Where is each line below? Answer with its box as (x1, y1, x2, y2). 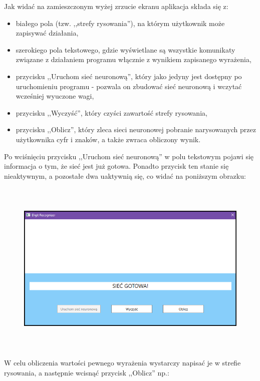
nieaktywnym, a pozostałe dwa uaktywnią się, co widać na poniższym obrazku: (4, 170, 246, 181)
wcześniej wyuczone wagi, (16, 91, 94, 101)
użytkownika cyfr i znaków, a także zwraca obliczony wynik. (16, 134, 201, 144)
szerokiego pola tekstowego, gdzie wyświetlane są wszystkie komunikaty (16, 44, 235, 55)
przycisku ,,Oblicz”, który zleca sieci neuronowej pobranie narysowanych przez (16, 124, 256, 135)
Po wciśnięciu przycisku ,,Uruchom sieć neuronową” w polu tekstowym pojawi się (4, 151, 254, 161)
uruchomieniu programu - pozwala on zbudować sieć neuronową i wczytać (16, 81, 242, 91)
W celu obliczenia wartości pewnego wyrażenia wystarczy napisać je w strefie (4, 357, 241, 368)
